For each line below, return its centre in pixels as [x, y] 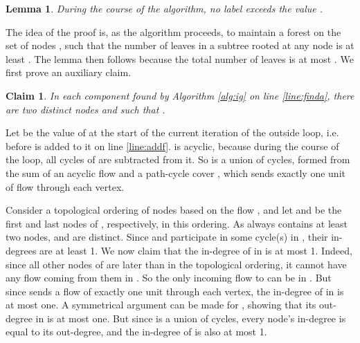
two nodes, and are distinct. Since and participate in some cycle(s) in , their [167, 237]
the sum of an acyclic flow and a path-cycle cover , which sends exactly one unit [175, 173]
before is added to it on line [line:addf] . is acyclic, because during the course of [172, 146]
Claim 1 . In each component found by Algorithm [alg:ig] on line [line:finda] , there [180, 95]
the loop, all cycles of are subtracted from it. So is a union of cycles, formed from [178, 159]
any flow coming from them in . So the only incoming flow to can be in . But [169, 278]
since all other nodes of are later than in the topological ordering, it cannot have [176, 264]
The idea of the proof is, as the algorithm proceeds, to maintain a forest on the [173, 31]
